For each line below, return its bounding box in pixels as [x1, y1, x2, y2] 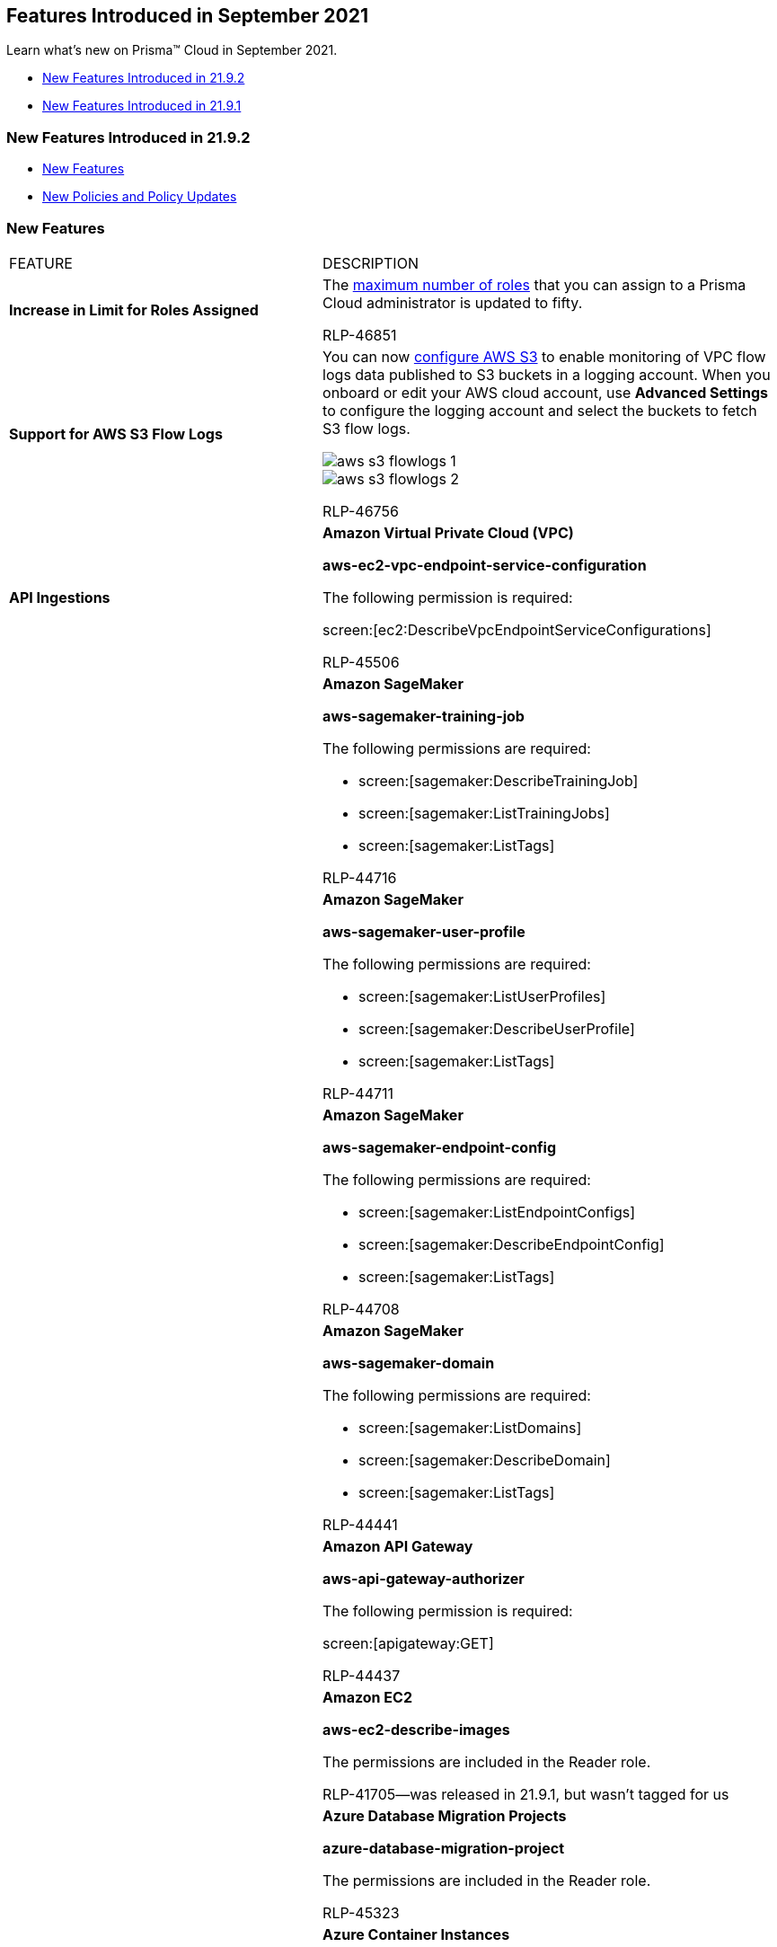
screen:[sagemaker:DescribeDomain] [358, 1450, 611, 1469]
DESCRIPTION [322, 253, 419, 272]
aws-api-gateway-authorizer [322, 1569, 525, 1588]
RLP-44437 [322, 1666, 401, 1685]
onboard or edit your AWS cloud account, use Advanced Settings [322, 383, 768, 402]
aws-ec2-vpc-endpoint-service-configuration [322, 555, 647, 574]
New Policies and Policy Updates [42, 189, 237, 205]
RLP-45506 [322, 652, 400, 671]
